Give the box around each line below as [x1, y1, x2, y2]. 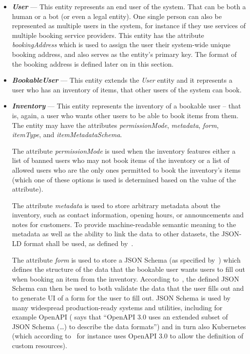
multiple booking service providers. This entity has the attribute [12, 30, 204, 40]
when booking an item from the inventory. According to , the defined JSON [12, 273, 239, 283]
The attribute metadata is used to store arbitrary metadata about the [12, 200, 221, 210]
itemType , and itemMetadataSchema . [12, 129, 122, 140]
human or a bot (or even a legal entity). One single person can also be [12, 11, 222, 21]
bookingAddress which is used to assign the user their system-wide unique [12, 39, 231, 50]
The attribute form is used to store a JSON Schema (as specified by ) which [12, 254, 241, 265]
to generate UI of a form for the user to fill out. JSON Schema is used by [12, 293, 231, 303]
